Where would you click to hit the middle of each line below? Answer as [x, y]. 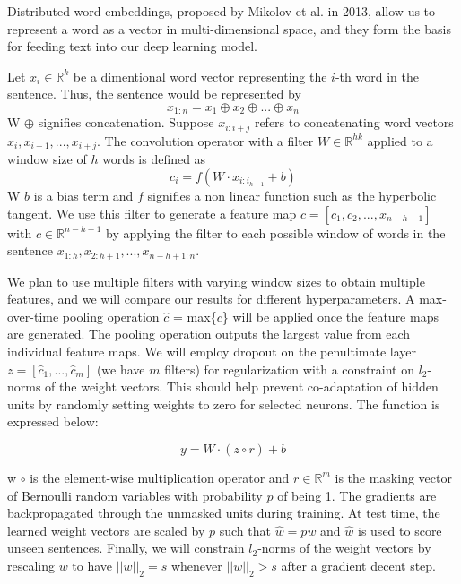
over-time [33, 316]
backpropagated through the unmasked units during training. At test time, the [224, 513]
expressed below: [53, 421]
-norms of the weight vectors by [344, 548]
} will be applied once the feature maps [330, 316]
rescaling [31, 565]
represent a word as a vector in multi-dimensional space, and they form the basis [229, 28]
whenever [196, 565]
